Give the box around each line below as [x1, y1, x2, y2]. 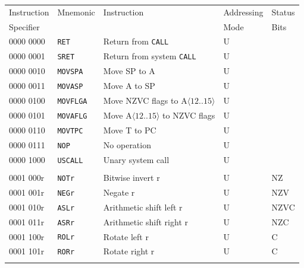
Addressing [223, 5, 264, 18]
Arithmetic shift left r [103, 200, 183, 213]
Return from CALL [103, 35, 169, 47]
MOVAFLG [57, 111, 87, 120]
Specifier [9, 20, 40, 33]
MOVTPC [57, 126, 83, 135]
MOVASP [57, 82, 83, 91]
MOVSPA [57, 68, 83, 76]
